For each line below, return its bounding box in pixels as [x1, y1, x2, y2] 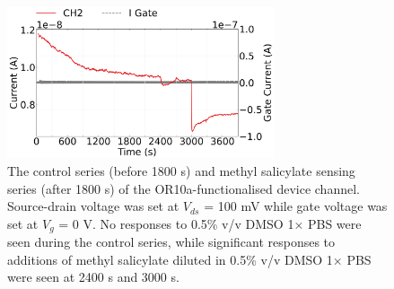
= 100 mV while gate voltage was [204, 197, 388, 215]
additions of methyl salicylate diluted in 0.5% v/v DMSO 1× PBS [7, 250, 372, 268]
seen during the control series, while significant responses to [7, 232, 336, 251]
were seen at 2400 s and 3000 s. [7, 267, 179, 286]
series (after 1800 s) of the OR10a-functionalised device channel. [7, 179, 360, 197]
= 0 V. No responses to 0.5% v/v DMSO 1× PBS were [58, 214, 362, 232]
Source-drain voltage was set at [7, 197, 179, 215]
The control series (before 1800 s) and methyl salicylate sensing [7, 161, 355, 180]
